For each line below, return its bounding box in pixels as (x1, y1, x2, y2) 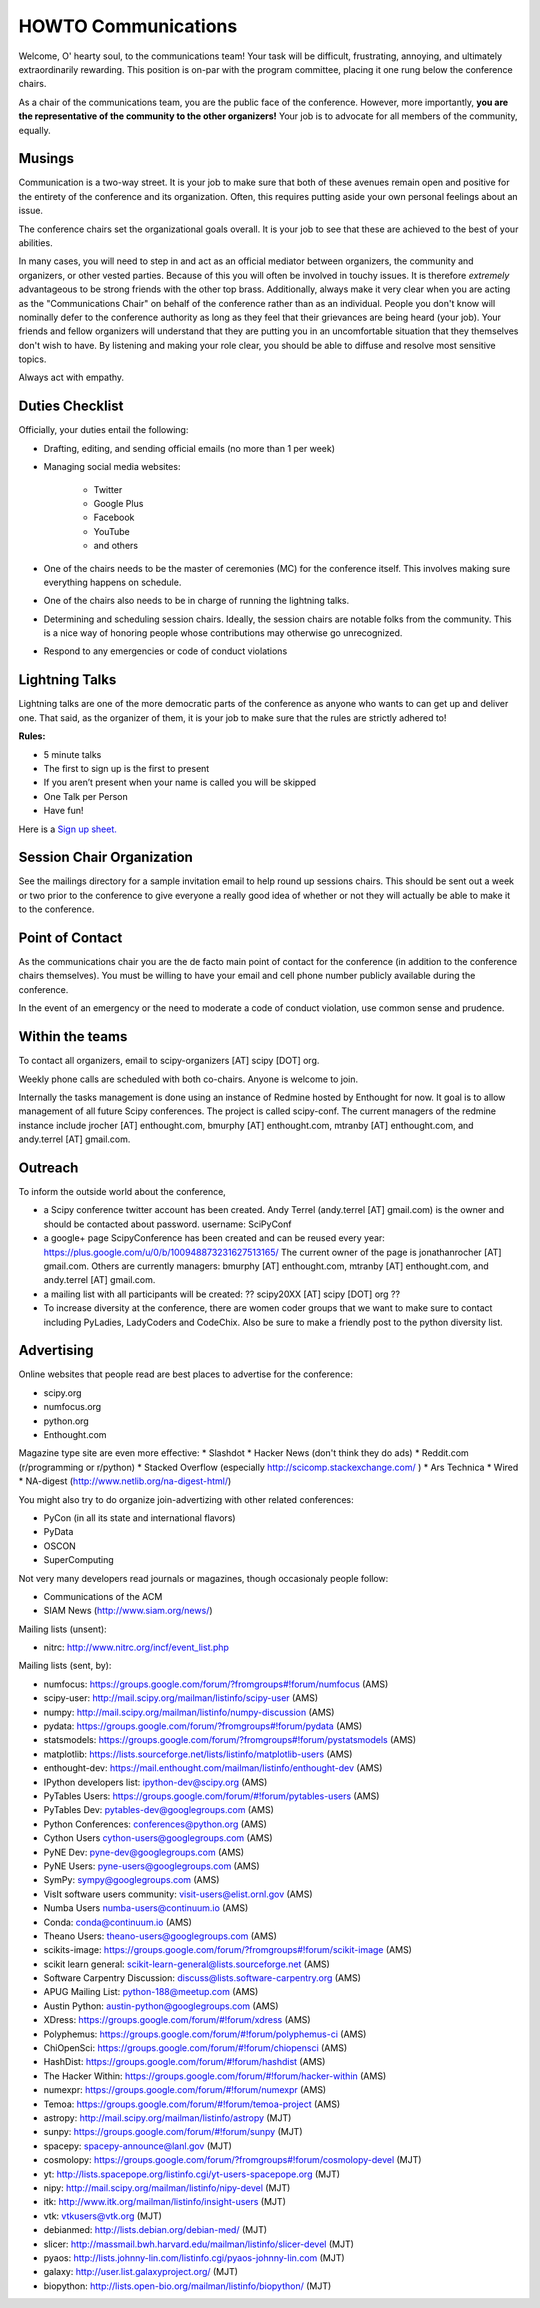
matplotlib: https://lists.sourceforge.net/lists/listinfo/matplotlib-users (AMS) (43, 1748, 353, 1760)
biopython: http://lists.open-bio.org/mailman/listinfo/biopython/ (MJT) (43, 2280, 332, 2292)
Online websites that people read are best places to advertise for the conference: (18, 1368, 354, 1380)
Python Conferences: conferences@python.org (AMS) (43, 1818, 267, 1830)
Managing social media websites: (43, 461, 181, 473)
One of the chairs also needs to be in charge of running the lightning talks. (43, 595, 350, 607)
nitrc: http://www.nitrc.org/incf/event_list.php (43, 1641, 230, 1654)
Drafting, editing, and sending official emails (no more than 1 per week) (43, 442, 335, 454)
